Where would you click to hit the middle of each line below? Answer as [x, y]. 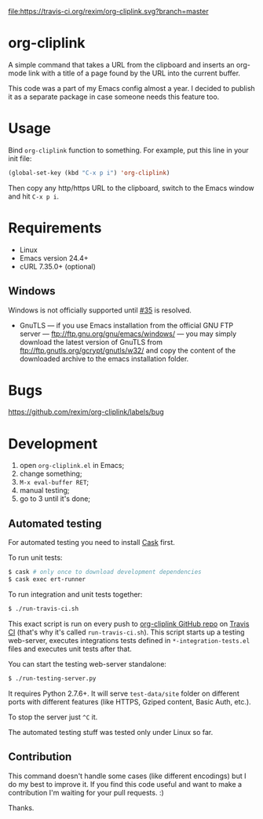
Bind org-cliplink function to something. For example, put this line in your [128, 150]
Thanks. [21, 807]
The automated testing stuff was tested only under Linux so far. [111, 732]
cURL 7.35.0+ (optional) [58, 266]
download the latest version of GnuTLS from [91, 342]
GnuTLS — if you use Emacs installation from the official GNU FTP [126, 325]
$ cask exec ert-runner [47, 580]
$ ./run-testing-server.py [52, 678]
